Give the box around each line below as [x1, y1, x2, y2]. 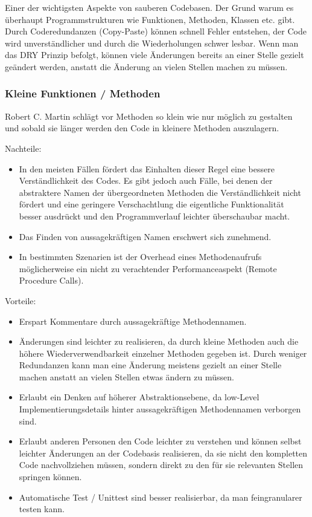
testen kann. [19, 502, 65, 515]
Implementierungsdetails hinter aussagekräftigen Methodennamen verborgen [19, 403, 301, 415]
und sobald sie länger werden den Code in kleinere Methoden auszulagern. [5, 122, 279, 134]
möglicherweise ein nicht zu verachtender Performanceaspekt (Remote [19, 262, 277, 275]
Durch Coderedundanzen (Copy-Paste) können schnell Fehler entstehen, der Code [5, 25, 307, 37]
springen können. [19, 470, 82, 483]
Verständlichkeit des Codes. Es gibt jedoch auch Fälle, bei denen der [19, 174, 273, 187]
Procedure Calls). [19, 274, 84, 287]
